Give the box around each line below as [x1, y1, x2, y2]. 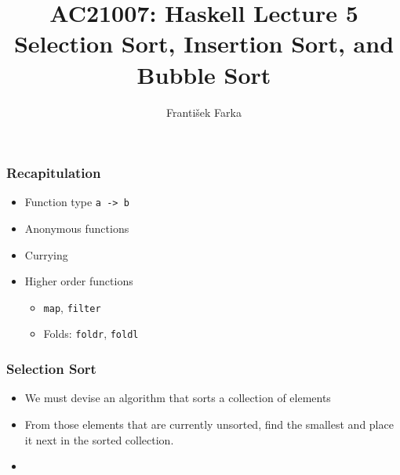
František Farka [166, 103, 242, 120]
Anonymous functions [24, 220, 129, 237]
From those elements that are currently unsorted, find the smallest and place [24, 415, 394, 432]
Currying [24, 246, 68, 263]
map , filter [43, 299, 101, 315]
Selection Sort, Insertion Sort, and [13, 27, 395, 60]
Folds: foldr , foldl [43, 325, 139, 342]
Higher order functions [24, 273, 133, 289]
